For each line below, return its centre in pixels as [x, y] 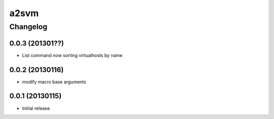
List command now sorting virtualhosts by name [72, 55]
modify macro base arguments [54, 82]
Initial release [36, 108]
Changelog [28, 27]
